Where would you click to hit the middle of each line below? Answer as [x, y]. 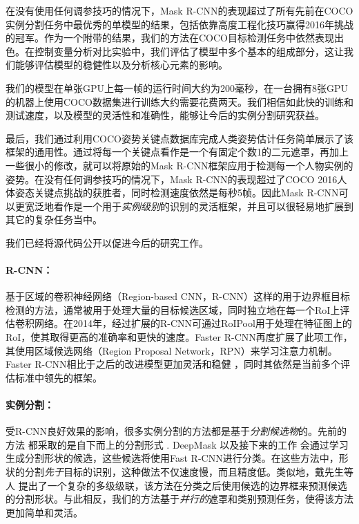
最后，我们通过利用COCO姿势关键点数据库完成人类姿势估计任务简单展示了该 [179, 138]
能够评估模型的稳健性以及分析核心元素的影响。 [121, 65]
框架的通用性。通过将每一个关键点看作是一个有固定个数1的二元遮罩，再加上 [177, 152]
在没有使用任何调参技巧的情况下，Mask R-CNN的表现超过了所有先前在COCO [179, 10]
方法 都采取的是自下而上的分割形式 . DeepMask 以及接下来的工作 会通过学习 [177, 444]
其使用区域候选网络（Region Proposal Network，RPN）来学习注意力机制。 [172, 350]
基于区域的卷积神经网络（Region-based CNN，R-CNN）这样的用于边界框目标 [178, 296]
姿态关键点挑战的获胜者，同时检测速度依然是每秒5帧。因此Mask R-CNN [177, 193]
